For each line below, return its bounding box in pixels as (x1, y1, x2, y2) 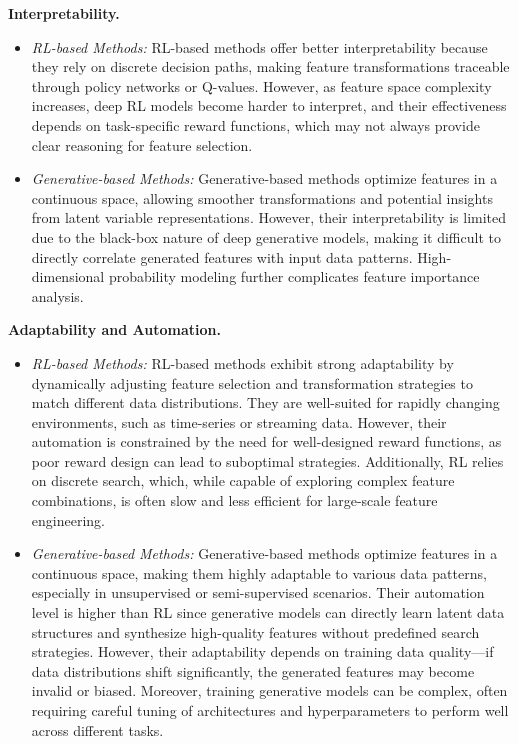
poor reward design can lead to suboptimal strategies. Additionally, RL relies (31, 450, 504, 471)
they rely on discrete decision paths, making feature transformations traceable (31, 56, 510, 77)
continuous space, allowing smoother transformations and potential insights (31, 187, 493, 208)
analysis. (31, 285, 84, 306)
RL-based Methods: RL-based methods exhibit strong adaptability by (31, 352, 454, 373)
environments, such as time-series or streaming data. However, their (31, 411, 447, 432)
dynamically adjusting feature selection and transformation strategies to (31, 372, 473, 393)
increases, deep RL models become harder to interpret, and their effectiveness (31, 95, 507, 116)
